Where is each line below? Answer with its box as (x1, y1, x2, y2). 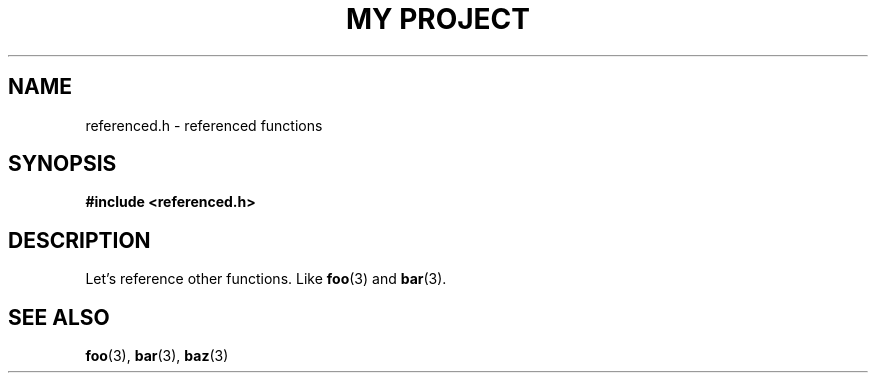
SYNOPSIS (8, 151, 117, 177)
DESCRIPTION (8, 227, 151, 253)
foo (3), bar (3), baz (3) (85, 347, 229, 365)
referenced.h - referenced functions (85, 116, 323, 134)
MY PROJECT (345, 2, 531, 36)
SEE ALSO (8, 304, 110, 330)
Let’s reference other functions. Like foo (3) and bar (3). (85, 270, 447, 288)
